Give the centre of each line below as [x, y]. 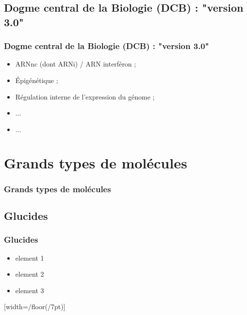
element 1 [30, 257]
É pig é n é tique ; [37, 80]
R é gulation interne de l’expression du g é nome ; [85, 96]
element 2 [30, 274]
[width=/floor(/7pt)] [35, 307]
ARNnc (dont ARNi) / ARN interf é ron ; [76, 64]
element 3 [30, 290]
